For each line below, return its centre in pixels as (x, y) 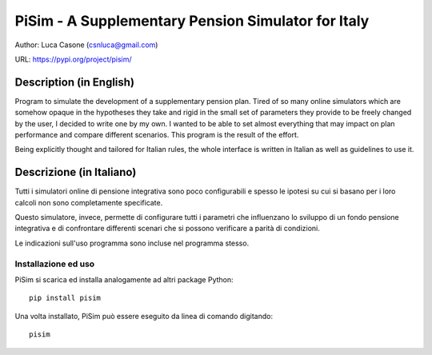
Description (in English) (75, 82)
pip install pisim (65, 298)
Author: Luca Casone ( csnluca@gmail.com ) (86, 45)
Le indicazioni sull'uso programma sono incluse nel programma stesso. (132, 243)
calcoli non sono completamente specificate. (89, 202)
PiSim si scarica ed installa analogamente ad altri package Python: (124, 280)
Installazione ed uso (55, 264)
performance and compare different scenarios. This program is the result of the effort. (157, 135)
